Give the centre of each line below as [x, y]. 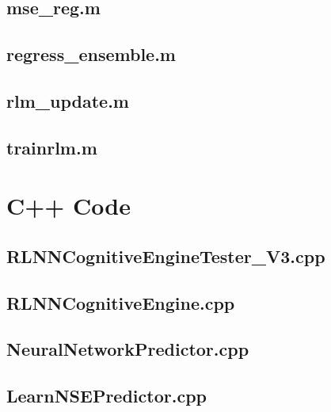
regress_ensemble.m [91, 54]
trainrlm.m [52, 147]
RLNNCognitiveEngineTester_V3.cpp [166, 256]
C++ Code [68, 206]
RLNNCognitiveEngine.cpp [121, 302]
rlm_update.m [68, 100]
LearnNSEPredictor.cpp [107, 396]
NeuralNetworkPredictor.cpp [128, 349]
